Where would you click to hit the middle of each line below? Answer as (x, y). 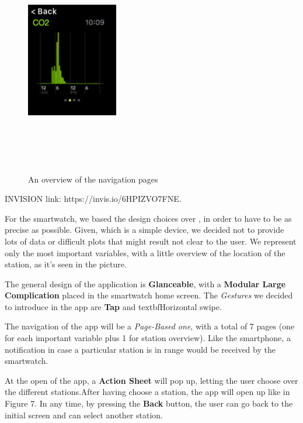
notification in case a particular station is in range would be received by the (140, 349)
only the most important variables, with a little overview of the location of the (145, 252)
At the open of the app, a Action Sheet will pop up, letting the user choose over (151, 380)
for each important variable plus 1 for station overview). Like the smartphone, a (148, 338)
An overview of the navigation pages (93, 179)
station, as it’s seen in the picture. (66, 264)
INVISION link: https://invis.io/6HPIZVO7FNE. (93, 199)
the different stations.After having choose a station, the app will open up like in (147, 392)
